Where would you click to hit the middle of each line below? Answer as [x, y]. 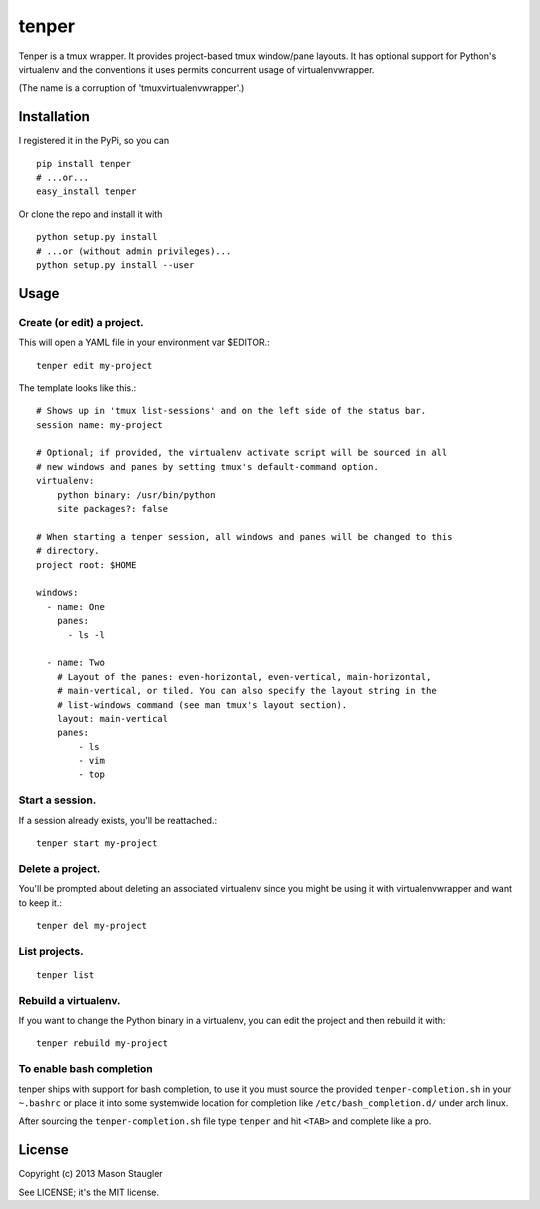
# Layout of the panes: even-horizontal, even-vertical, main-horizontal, [244, 676]
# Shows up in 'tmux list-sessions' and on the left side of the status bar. [231, 411]
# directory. [68, 551]
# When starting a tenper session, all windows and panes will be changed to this [244, 536]
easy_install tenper [86, 191]
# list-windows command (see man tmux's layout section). [202, 704]
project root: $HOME [86, 564]
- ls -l [86, 634]
